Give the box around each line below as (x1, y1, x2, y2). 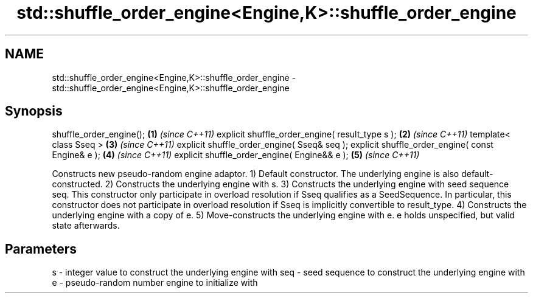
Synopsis (5, 103, 63, 119)
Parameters (5, 241, 77, 257)
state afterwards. (52, 220, 120, 231)
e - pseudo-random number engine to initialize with (52, 277, 258, 288)
